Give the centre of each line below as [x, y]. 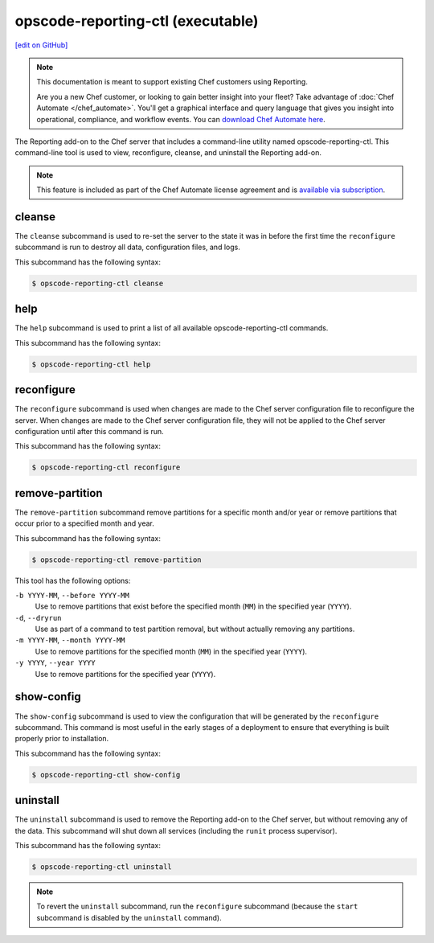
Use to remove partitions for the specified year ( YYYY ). [125, 674]
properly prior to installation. [62, 739]
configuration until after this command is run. [89, 431]
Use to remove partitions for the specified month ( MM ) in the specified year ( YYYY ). [171, 651]
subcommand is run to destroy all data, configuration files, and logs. [127, 247]
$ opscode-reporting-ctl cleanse [98, 283]
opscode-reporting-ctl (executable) [137, 21]
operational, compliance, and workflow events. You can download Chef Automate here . [181, 119]
